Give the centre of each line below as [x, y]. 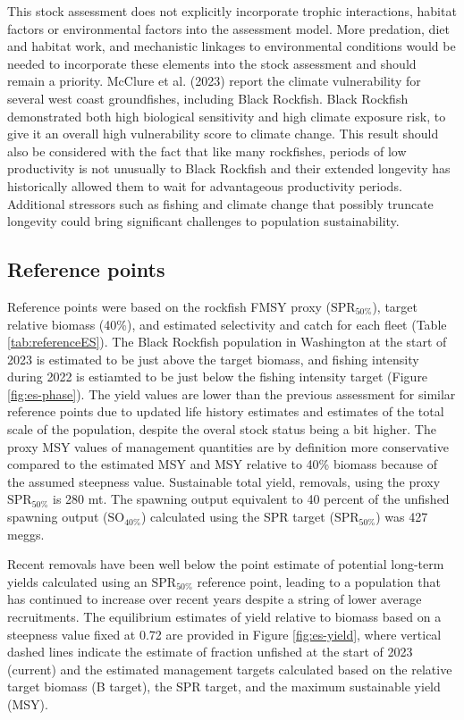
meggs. [26, 534]
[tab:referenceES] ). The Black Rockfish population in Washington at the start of [227, 342]
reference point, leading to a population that [319, 581]
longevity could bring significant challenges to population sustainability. [203, 221]
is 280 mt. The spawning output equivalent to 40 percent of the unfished [251, 499]
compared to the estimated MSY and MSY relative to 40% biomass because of [223, 464]
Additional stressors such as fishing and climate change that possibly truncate [220, 203]
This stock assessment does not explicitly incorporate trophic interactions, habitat [232, 11]
